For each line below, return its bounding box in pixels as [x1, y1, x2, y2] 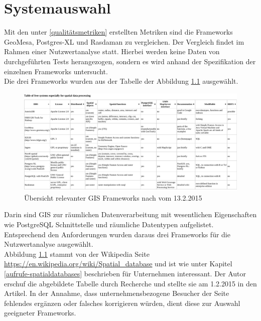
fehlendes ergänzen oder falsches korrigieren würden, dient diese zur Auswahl [4, 297, 240, 308]
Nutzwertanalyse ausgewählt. [4, 239, 93, 249]
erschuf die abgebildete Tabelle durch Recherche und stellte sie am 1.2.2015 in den [4, 278, 257, 288]
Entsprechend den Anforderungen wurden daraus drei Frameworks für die [4, 229, 230, 239]
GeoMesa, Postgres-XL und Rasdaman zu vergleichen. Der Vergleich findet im [4, 36, 244, 47]
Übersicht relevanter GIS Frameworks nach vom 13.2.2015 [24, 192, 202, 203]
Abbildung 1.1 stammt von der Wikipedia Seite [4, 248, 150, 259]
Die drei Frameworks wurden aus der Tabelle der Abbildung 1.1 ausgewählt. [4, 76, 238, 86]
